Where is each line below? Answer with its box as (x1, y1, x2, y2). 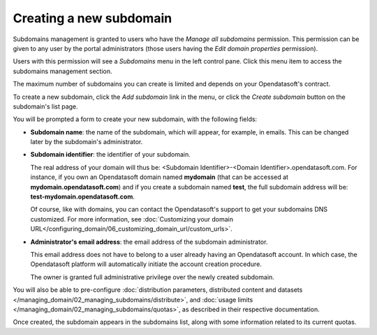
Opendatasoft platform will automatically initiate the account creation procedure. (30, 260, 262, 268)
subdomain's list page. (13, 102, 78, 111)
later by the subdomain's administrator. (30, 138, 143, 146)
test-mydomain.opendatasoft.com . (30, 192, 135, 201)
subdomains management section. (13, 67, 112, 75)
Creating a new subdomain (13, 10, 172, 26)
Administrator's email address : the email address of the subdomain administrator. (30, 237, 268, 246)
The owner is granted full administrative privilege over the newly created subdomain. (30, 272, 275, 281)
